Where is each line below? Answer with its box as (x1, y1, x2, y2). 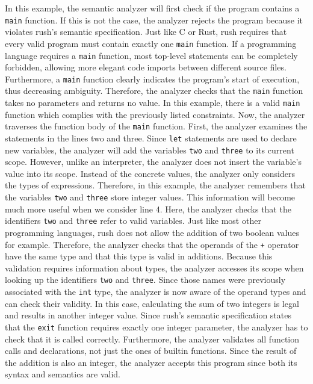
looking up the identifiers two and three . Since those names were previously (5, 273, 286, 286)
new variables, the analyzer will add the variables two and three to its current (5, 143, 294, 156)
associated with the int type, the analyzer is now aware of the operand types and (5, 285, 306, 298)
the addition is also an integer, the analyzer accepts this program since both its (5, 356, 297, 368)
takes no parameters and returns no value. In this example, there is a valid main (5, 96, 300, 109)
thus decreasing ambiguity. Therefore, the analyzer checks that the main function (5, 84, 303, 97)
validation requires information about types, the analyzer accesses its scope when (5, 261, 304, 274)
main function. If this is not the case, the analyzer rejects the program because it (5, 13, 303, 26)
